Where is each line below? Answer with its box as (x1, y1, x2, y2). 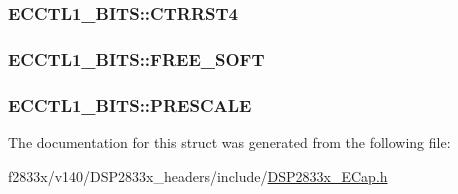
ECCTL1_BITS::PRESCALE (8, 92, 252, 117)
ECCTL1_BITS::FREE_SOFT (8, 46, 265, 71)
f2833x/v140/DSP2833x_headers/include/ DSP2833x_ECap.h (8, 165, 388, 186)
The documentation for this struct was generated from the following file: (8, 131, 451, 152)
